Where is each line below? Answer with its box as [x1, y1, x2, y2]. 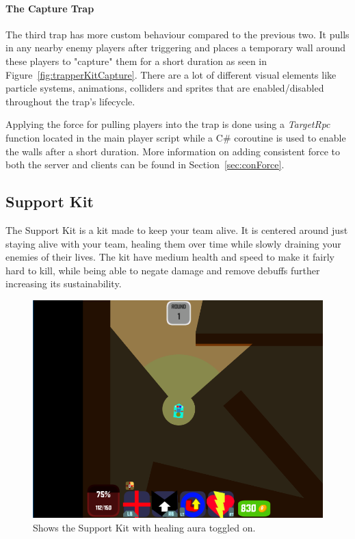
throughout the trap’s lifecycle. [5, 94, 135, 108]
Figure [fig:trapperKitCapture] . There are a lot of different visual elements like [5, 67, 337, 81]
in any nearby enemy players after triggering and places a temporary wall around [5, 40, 346, 55]
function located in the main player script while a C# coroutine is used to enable [5, 130, 346, 144]
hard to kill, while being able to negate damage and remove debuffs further [5, 263, 320, 277]
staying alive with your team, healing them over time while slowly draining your [5, 236, 341, 250]
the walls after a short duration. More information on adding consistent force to [5, 144, 341, 158]
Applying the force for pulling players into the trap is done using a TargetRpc [5, 117, 330, 131]
